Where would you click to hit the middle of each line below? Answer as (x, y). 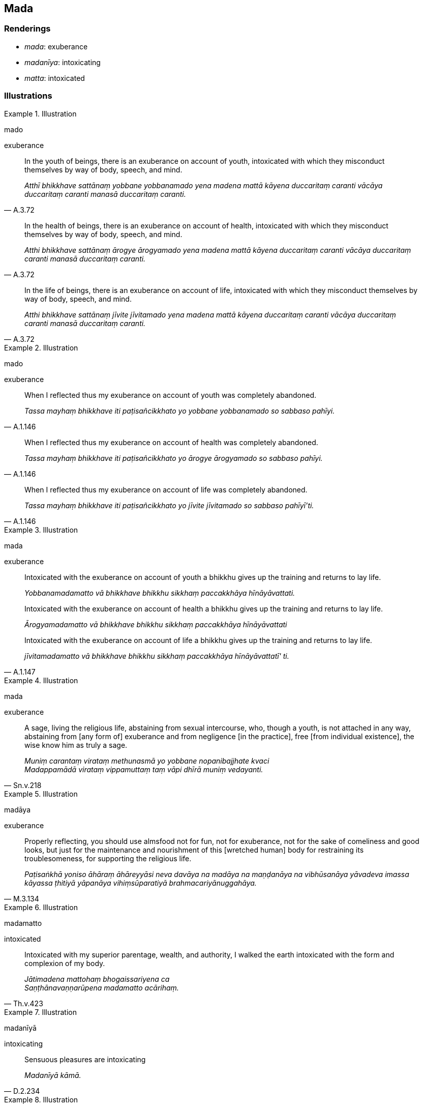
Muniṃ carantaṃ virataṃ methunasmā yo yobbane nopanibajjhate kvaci (147, 761)
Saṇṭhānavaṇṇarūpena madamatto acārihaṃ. (102, 987)
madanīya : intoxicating (63, 62)
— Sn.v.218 (23, 785)
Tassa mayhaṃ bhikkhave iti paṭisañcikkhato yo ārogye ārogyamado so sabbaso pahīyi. (174, 458)
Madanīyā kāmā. (53, 1075)
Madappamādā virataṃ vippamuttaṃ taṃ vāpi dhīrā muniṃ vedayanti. (144, 769)
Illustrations (28, 96)
